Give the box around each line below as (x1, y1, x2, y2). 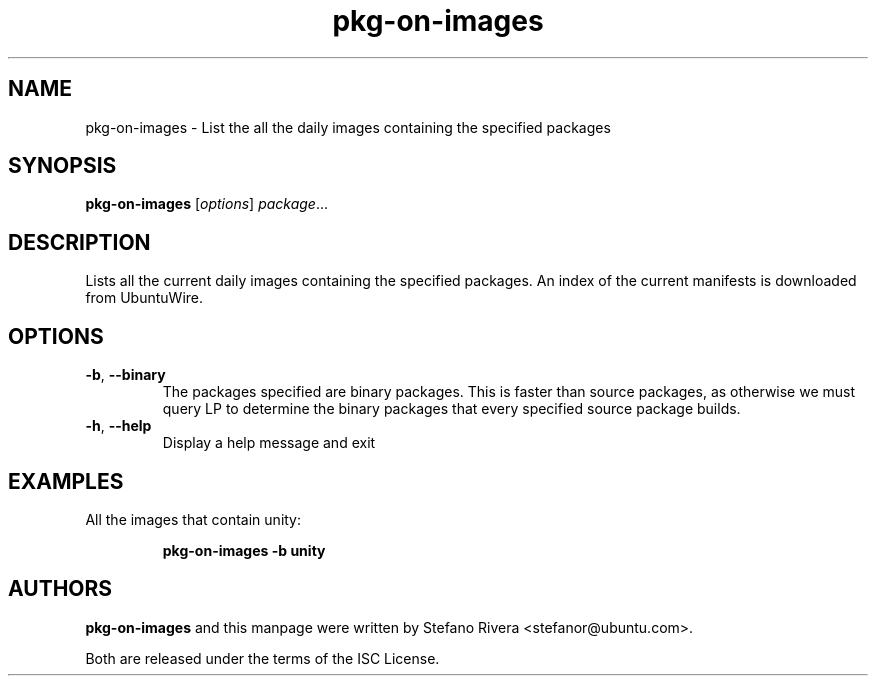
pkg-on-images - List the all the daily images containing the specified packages (85, 118, 611, 136)
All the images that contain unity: (85, 510, 302, 528)
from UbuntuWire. (85, 289, 204, 307)
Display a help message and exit (162, 434, 376, 452)
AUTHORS (8, 576, 113, 602)
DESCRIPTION (8, 229, 151, 255)
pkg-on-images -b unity (162, 541, 326, 559)
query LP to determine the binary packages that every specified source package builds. (162, 400, 741, 418)
